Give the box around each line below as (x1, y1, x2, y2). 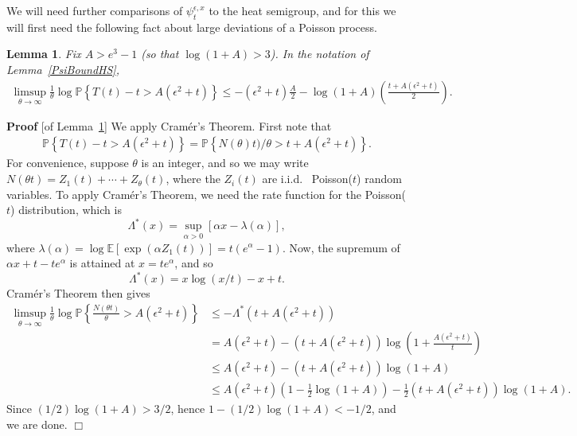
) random (357, 170, 402, 187)
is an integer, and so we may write (141, 154, 309, 171)
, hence (170, 400, 205, 417)
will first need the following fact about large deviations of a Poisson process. (6, 18, 377, 35)
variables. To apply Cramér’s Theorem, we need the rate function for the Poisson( (6, 185, 406, 202)
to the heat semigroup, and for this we (209, 2, 396, 18)
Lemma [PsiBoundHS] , (6, 60, 119, 77)
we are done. (6, 415, 68, 432)
